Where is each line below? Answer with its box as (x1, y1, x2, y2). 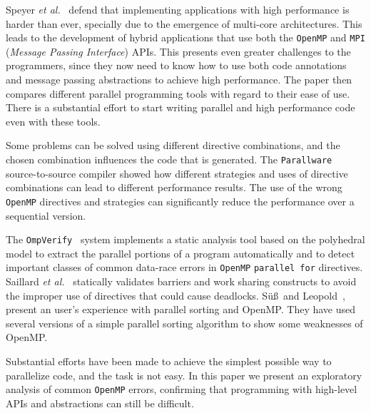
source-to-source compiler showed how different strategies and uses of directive (6, 165, 348, 180)
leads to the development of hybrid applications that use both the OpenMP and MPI (6, 30, 365, 45)
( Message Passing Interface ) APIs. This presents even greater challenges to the (6, 44, 351, 58)
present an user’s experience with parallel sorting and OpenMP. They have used (6, 302, 356, 317)
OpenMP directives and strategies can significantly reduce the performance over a (6, 193, 355, 208)
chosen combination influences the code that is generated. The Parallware (6, 152, 332, 166)
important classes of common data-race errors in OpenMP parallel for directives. (6, 260, 363, 275)
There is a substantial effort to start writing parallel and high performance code (6, 100, 355, 115)
